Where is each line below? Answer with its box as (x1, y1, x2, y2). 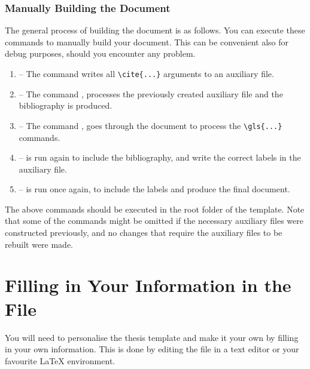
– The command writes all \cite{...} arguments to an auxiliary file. (19, 67, 274, 79)
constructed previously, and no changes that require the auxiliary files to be (5, 226, 282, 239)
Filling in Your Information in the (5, 273, 291, 297)
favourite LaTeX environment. (5, 354, 116, 367)
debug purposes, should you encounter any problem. (5, 47, 196, 60)
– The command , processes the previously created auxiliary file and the (19, 87, 283, 100)
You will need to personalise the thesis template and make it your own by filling (5, 331, 299, 343)
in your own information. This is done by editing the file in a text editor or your (5, 343, 299, 355)
